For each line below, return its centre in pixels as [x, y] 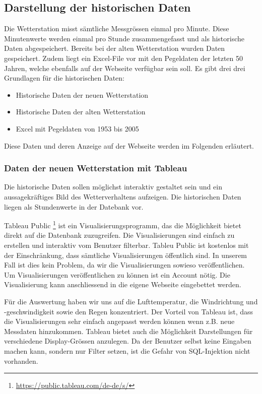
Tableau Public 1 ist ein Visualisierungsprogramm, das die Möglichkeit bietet [123, 224]
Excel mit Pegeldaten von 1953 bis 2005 [77, 128]
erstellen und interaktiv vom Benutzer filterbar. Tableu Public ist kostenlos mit [126, 245]
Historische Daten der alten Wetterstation [81, 112]
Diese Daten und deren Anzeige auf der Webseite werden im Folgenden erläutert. [129, 145]
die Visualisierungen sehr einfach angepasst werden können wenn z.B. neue [119, 321]
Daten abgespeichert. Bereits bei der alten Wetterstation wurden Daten [115, 48]
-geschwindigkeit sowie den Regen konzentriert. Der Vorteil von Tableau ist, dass [129, 311]
